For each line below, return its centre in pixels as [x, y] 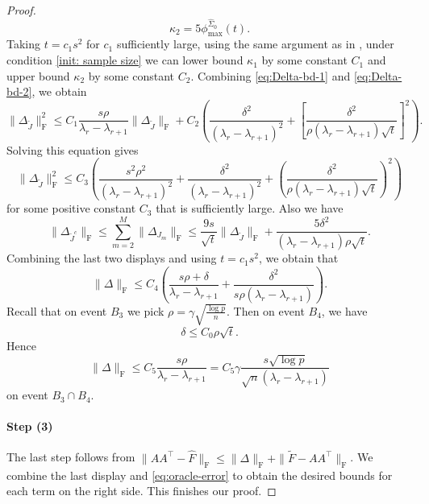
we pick [146, 310]
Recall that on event [57, 310]
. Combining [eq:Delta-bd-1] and [271, 75]
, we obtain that [298, 258]
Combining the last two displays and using [112, 258]
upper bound [38, 75]
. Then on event [266, 310]
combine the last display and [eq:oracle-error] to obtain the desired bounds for [200, 475]
